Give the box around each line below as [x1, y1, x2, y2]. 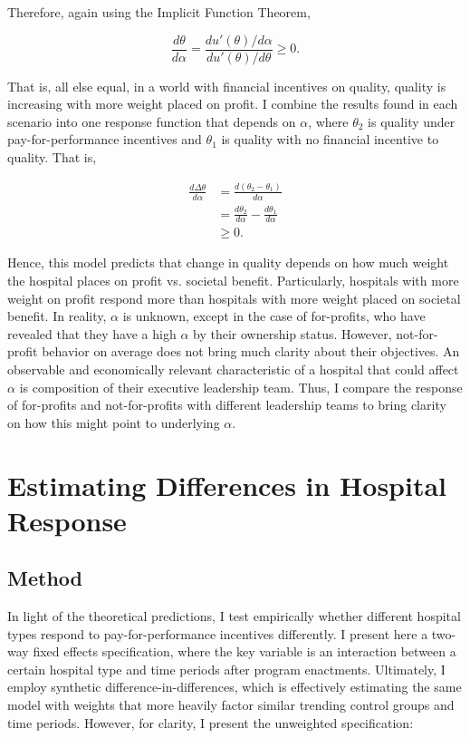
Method [7, 564, 82, 592]
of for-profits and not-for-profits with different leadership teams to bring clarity [7, 395, 446, 414]
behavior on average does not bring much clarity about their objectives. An [42, 342, 460, 361]
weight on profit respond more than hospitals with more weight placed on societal [7, 288, 461, 307]
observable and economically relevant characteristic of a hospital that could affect [7, 359, 459, 378]
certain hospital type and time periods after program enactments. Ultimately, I [7, 659, 446, 678]
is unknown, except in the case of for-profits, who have [122, 306, 426, 325]
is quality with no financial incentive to [221, 130, 439, 149]
